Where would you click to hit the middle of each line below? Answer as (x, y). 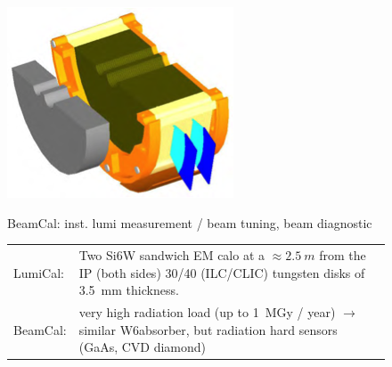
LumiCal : (39, 272)
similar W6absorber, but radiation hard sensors (208, 329)
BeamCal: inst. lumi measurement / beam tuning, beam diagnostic (190, 222)
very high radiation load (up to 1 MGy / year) (207, 311)
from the (343, 254)
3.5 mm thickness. (129, 290)
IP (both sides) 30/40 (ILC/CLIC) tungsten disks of (222, 272)
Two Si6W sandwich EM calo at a (172, 254)
